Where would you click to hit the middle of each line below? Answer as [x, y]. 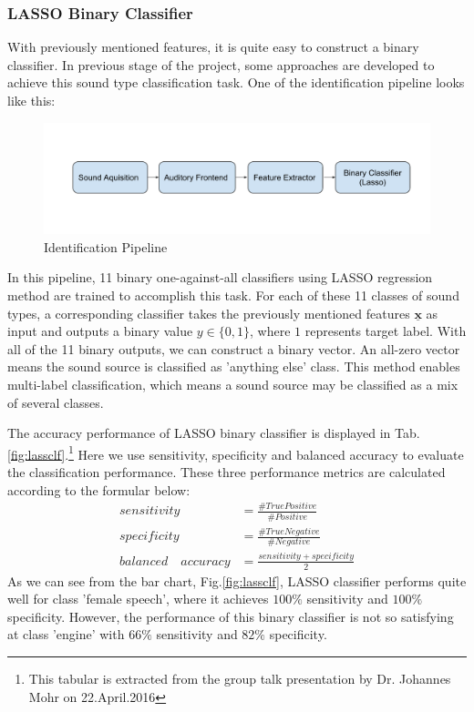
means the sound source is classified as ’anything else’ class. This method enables [234, 366]
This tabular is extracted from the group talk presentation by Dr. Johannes [240, 678]
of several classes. [56, 402]
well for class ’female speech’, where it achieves [138, 599]
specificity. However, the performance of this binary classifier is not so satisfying [231, 616]
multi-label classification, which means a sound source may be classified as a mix [233, 384]
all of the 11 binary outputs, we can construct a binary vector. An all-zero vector [234, 348]
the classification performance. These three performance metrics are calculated [227, 471]
